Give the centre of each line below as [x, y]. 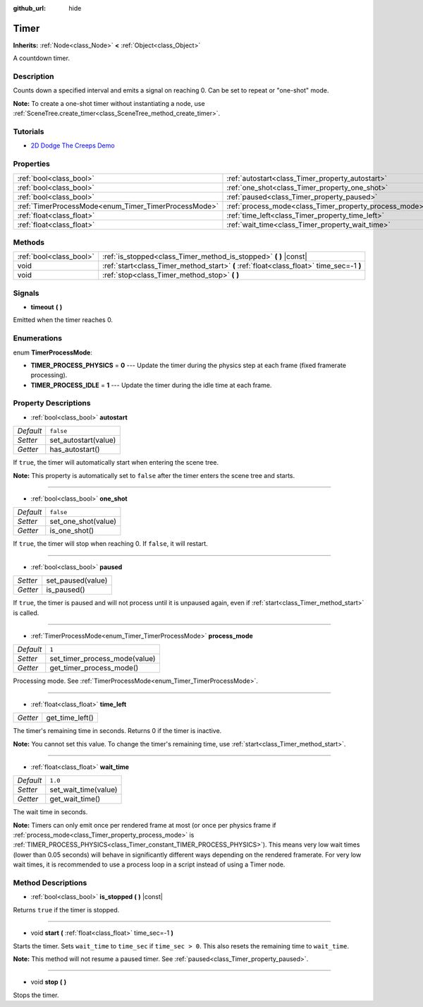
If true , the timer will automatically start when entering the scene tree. [116, 463]
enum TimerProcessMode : [53, 352]
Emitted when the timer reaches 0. [63, 320]
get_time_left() [70, 718]
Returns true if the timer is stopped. [66, 910]
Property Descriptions [52, 403]
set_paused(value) [77, 580]
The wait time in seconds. [50, 812]
